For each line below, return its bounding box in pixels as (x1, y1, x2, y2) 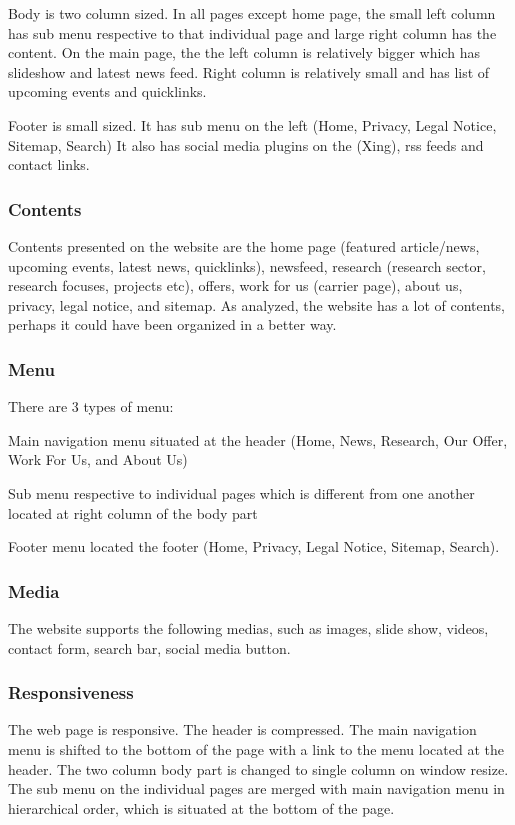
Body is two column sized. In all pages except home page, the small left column (8, 3, 496, 23)
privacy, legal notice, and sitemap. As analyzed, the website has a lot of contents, (8, 294, 505, 315)
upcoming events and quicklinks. (8, 81, 207, 102)
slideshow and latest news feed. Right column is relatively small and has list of (8, 61, 490, 82)
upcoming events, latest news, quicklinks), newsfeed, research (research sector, (8, 255, 486, 276)
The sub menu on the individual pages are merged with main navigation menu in (8, 778, 505, 799)
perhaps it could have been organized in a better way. (8, 314, 337, 335)
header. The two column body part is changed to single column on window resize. (8, 758, 509, 779)
